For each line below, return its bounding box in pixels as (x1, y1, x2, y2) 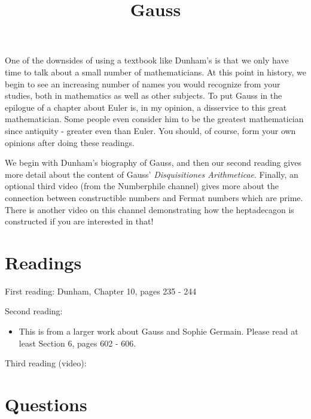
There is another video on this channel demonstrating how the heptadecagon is (5, 203, 294, 215)
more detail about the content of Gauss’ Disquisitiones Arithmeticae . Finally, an (5, 168, 298, 180)
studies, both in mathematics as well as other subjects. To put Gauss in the (5, 89, 282, 102)
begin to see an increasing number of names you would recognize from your (5, 77, 280, 90)
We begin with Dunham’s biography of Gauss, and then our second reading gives (5, 156, 301, 169)
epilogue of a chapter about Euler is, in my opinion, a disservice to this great (5, 101, 287, 113)
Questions (5, 391, 87, 416)
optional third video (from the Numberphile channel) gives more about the (5, 180, 279, 192)
